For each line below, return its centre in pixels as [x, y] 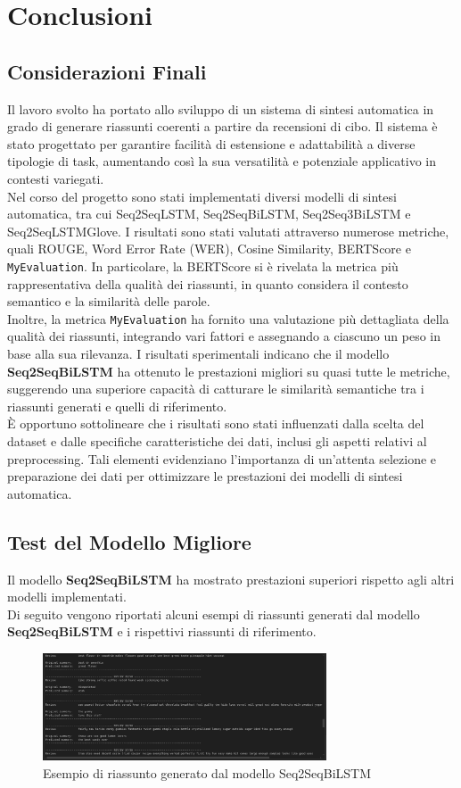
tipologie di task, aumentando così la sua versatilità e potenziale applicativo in [222, 161]
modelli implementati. [67, 597]
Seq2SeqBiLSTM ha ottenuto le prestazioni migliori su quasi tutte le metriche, [229, 371]
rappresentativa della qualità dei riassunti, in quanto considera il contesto [208, 283]
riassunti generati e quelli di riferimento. [117, 406]
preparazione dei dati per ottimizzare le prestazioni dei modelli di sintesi [205, 476]
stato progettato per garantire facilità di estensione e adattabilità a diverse [211, 143]
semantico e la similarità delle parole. [109, 301]
